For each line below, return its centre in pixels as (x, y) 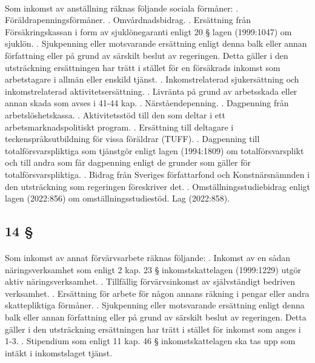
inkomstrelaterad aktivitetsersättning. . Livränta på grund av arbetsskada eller (151, 91)
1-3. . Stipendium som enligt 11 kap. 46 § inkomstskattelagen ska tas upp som (150, 341)
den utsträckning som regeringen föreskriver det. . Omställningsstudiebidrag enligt (157, 186)
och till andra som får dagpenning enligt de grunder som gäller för (128, 162)
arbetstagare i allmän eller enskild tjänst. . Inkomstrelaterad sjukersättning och (152, 79)
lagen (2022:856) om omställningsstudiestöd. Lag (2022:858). (118, 198)
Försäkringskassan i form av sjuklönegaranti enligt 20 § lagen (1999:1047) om (148, 31)
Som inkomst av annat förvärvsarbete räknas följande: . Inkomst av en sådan (148, 258)
